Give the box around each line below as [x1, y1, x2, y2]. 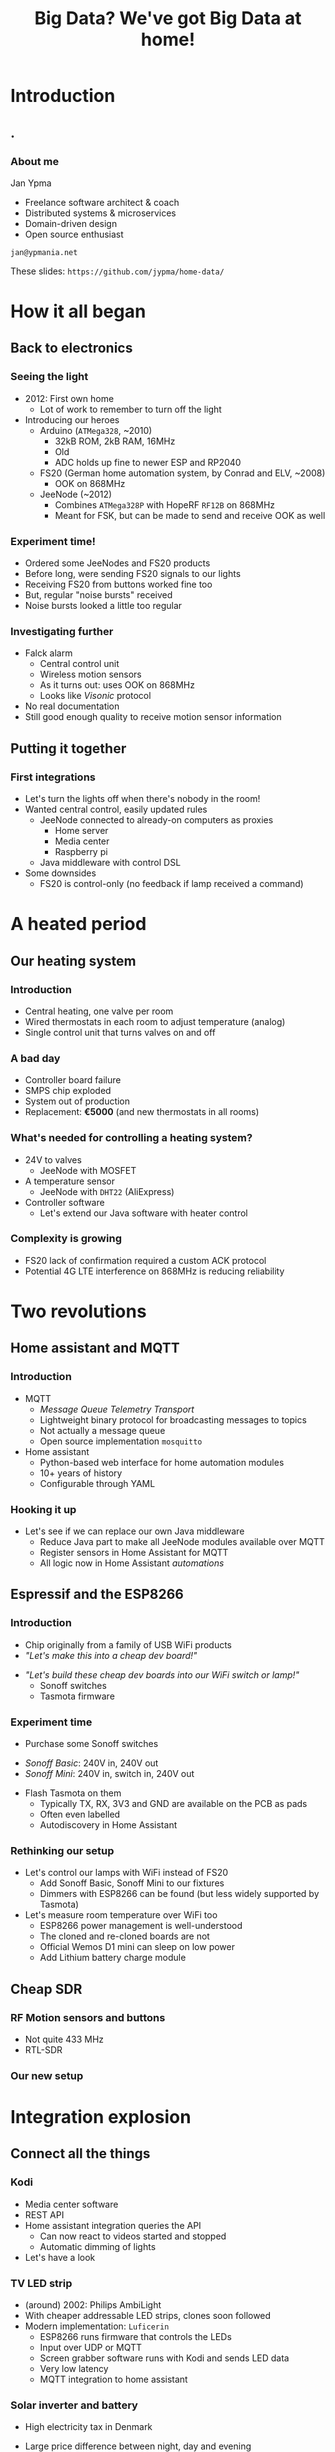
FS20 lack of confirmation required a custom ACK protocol [24, 1254, 267, 1266]
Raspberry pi [54, 846, 108, 858]
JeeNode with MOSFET [39, 1164, 137, 1176]
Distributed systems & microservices [24, 207, 177, 219]
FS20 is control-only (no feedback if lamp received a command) [39, 878, 304, 890]
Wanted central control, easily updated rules [24, 803, 208, 816]
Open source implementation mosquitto [39, 1435, 203, 1447]
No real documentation [24, 700, 120, 712]
